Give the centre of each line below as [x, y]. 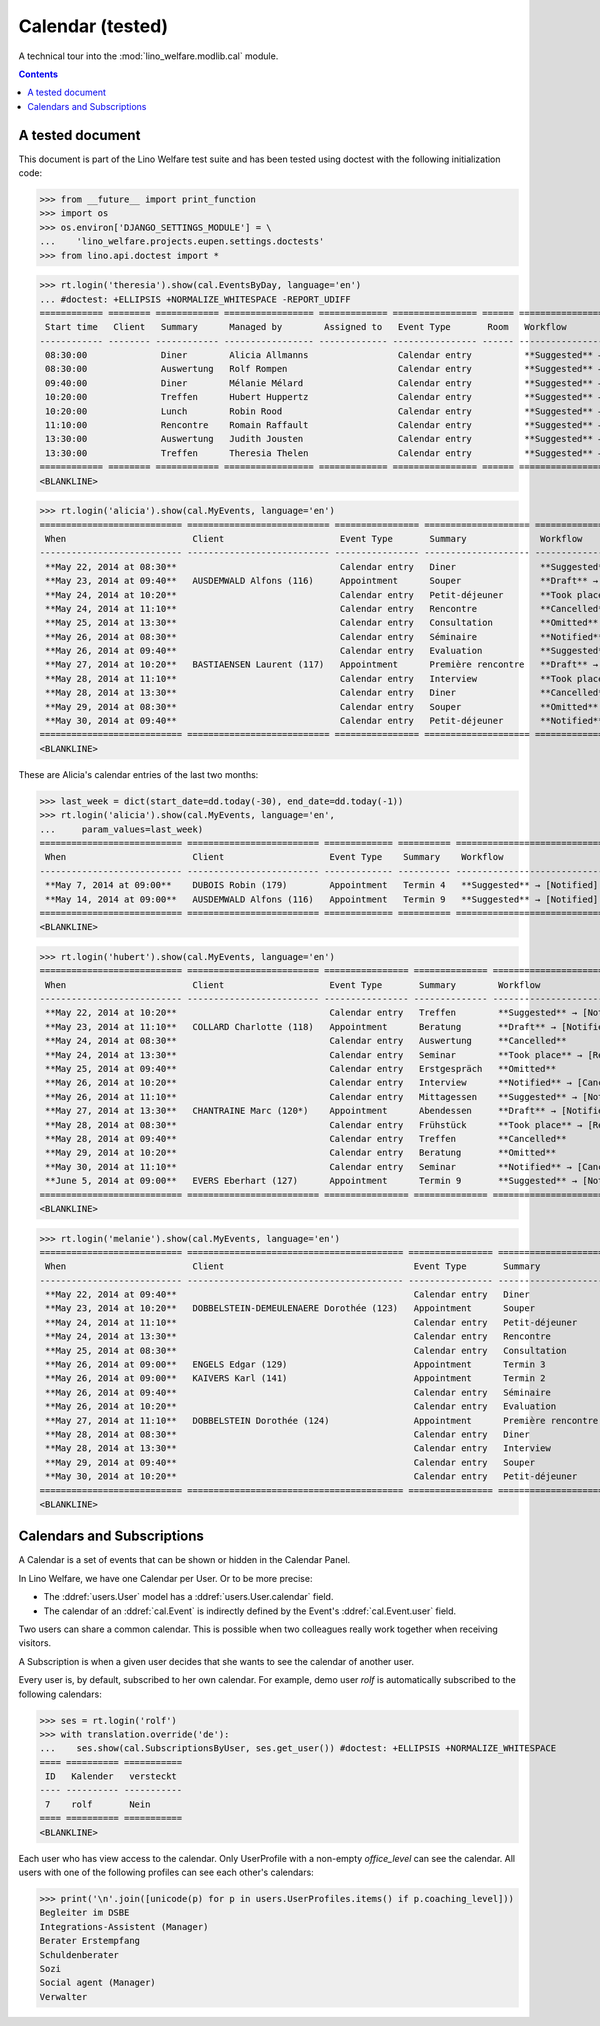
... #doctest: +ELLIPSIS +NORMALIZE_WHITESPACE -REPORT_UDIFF [195, 299]
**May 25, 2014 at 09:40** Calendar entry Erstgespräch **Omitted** [301, 1069]
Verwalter [63, 1996]
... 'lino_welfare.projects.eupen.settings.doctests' [182, 241]
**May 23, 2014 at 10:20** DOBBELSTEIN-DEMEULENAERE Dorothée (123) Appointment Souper [290, 1308]
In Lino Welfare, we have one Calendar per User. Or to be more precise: [165, 1578]
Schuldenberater [79, 1954]
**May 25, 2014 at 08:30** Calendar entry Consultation [306, 1350]
